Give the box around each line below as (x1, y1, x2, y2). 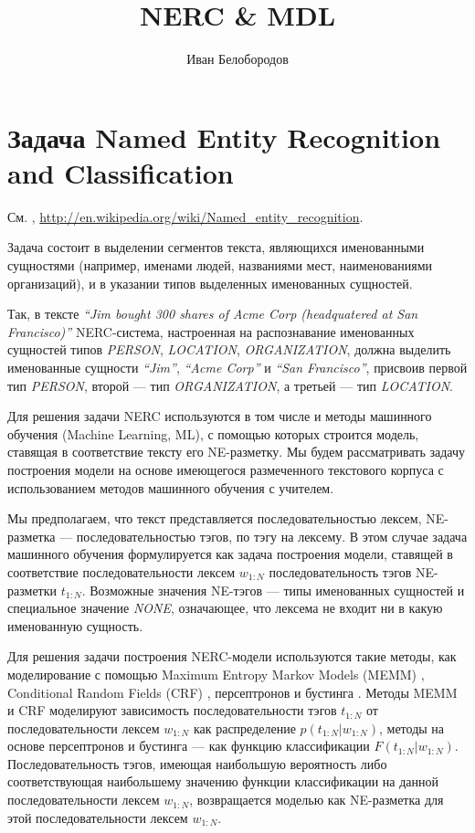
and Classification (7, 153, 234, 191)
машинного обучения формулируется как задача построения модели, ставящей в (7, 544, 453, 564)
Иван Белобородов (186, 49, 289, 69)
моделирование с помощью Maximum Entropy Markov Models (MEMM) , (7, 664, 425, 683)
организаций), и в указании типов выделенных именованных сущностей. (7, 273, 413, 292)
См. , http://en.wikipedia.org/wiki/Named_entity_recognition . (7, 206, 364, 226)
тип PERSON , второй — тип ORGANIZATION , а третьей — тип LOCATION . (7, 375, 453, 395)
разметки (7, 580, 58, 599)
